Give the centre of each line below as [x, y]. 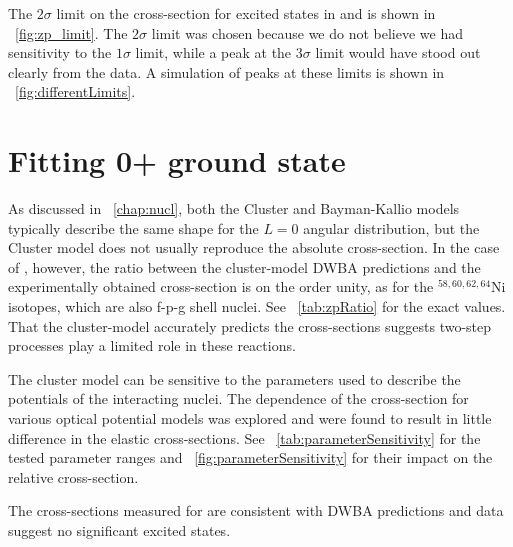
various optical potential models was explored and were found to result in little [250, 418]
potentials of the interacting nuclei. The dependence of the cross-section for [238, 398]
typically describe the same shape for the [133, 227]
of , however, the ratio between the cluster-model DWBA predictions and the [244, 266]
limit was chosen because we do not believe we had [307, 32]
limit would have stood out [398, 52]
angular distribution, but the [391, 227]
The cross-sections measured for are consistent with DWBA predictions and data [256, 510]
